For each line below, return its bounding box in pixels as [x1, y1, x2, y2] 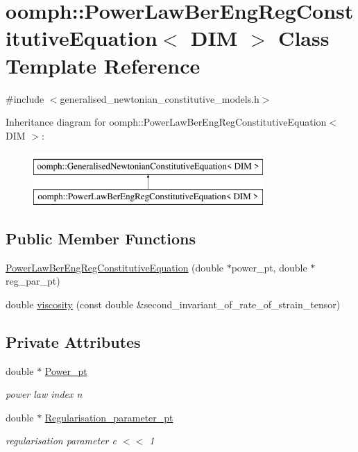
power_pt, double [231, 260, 307, 274]
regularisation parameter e [6, 433, 117, 448]
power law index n [6, 387, 83, 401]
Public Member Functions [6, 227, 196, 249]
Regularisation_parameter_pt [44, 410, 173, 424]
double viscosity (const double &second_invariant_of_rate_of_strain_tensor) [6, 296, 341, 311]
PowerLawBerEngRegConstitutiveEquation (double [6, 260, 224, 274]
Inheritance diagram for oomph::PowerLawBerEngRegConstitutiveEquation [6, 115, 327, 129]
